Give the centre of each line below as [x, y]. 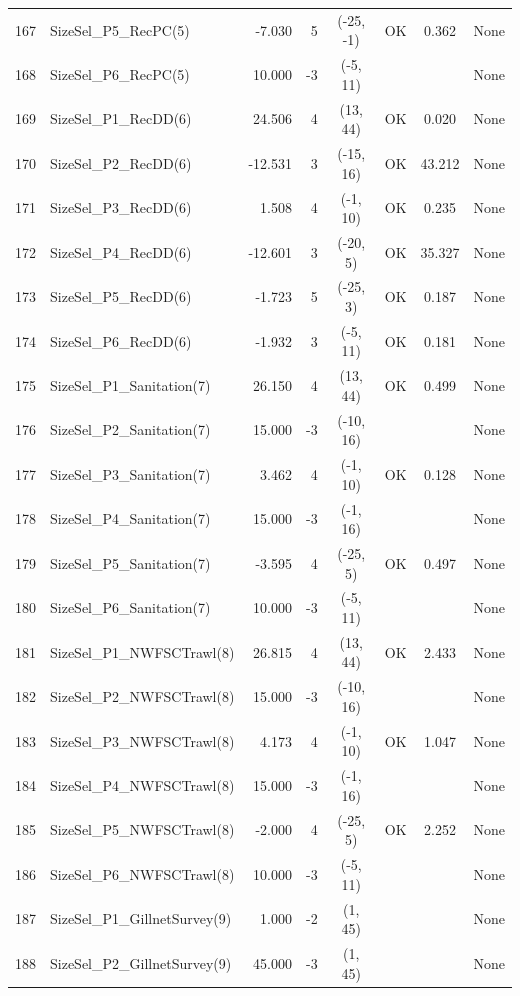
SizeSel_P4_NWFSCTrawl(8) [142, 784]
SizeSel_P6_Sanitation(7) [130, 607]
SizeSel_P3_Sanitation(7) [130, 473]
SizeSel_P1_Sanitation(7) [130, 385]
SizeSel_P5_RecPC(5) [120, 29]
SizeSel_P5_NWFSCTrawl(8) [142, 829]
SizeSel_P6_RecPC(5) [120, 73]
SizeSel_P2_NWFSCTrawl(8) [142, 696]
